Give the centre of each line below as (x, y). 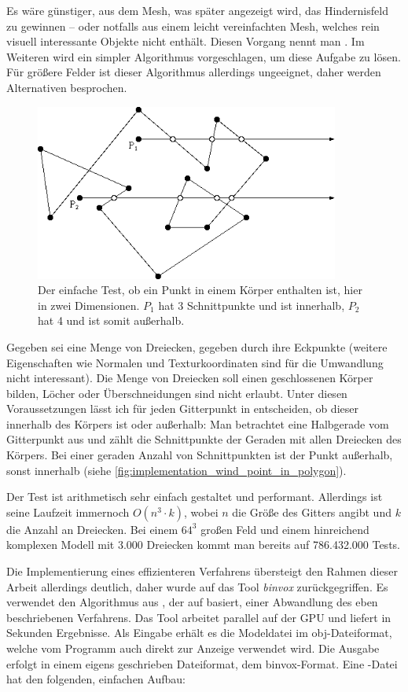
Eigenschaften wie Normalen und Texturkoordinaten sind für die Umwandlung (195, 362)
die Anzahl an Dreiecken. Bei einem (92, 529)
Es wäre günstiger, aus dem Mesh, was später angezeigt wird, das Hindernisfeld (197, 10)
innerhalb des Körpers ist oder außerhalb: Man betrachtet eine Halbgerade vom (198, 423)
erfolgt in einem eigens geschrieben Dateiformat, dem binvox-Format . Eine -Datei (202, 663)
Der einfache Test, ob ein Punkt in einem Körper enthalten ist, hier (200, 290)
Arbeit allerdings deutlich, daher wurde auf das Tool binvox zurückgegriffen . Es (197, 586)
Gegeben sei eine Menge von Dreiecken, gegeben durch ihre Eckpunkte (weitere (197, 346)
